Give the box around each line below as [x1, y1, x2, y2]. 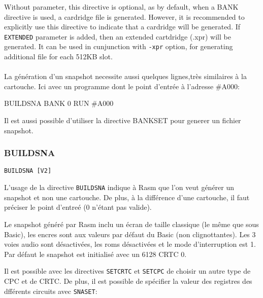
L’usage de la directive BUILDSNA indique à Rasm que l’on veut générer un [4, 182, 235, 193]
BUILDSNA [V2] [4, 167, 52, 175]
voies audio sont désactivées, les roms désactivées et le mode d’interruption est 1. [4, 239, 256, 249]
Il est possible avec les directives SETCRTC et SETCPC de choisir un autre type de [4, 266, 251, 276]
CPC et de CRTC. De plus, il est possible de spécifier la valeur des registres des [4, 276, 252, 286]
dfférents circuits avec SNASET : [4, 285, 97, 296]
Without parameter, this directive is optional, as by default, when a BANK [4, 2, 239, 12]
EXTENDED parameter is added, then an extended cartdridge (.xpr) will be [4, 31, 231, 42]
